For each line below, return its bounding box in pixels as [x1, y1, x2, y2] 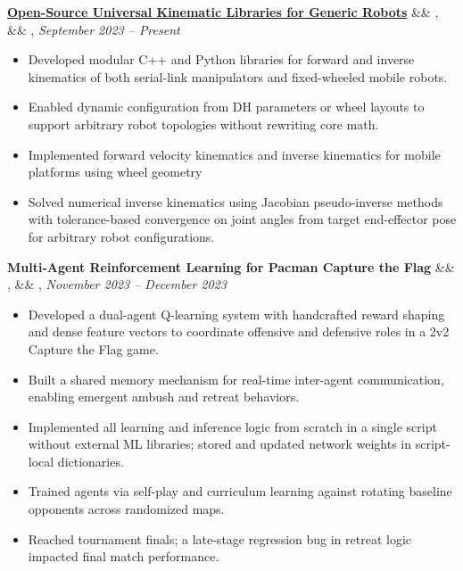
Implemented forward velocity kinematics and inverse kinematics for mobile [28, 145, 441, 163]
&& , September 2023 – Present [7, 20, 180, 38]
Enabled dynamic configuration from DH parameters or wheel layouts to [28, 97, 425, 116]
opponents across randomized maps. [28, 500, 225, 518]
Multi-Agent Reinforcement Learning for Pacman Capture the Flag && [7, 257, 455, 276]
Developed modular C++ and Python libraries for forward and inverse [28, 50, 415, 69]
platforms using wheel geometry [28, 162, 203, 181]
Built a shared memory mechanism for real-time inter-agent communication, [28, 369, 444, 388]
